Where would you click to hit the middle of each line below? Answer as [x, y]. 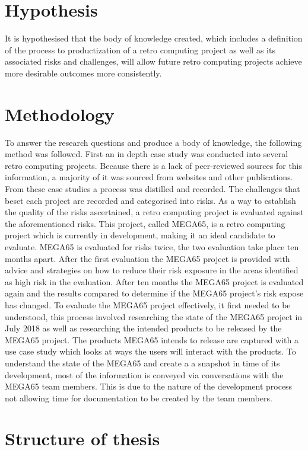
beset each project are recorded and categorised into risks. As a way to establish [150, 200]
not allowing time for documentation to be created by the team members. [139, 398]
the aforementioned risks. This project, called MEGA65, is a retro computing [145, 223]
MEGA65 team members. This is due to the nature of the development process [149, 386]
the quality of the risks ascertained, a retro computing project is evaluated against [154, 212]
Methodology [60, 114]
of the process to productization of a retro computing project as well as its [140, 50]
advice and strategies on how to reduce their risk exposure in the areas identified [152, 270]
